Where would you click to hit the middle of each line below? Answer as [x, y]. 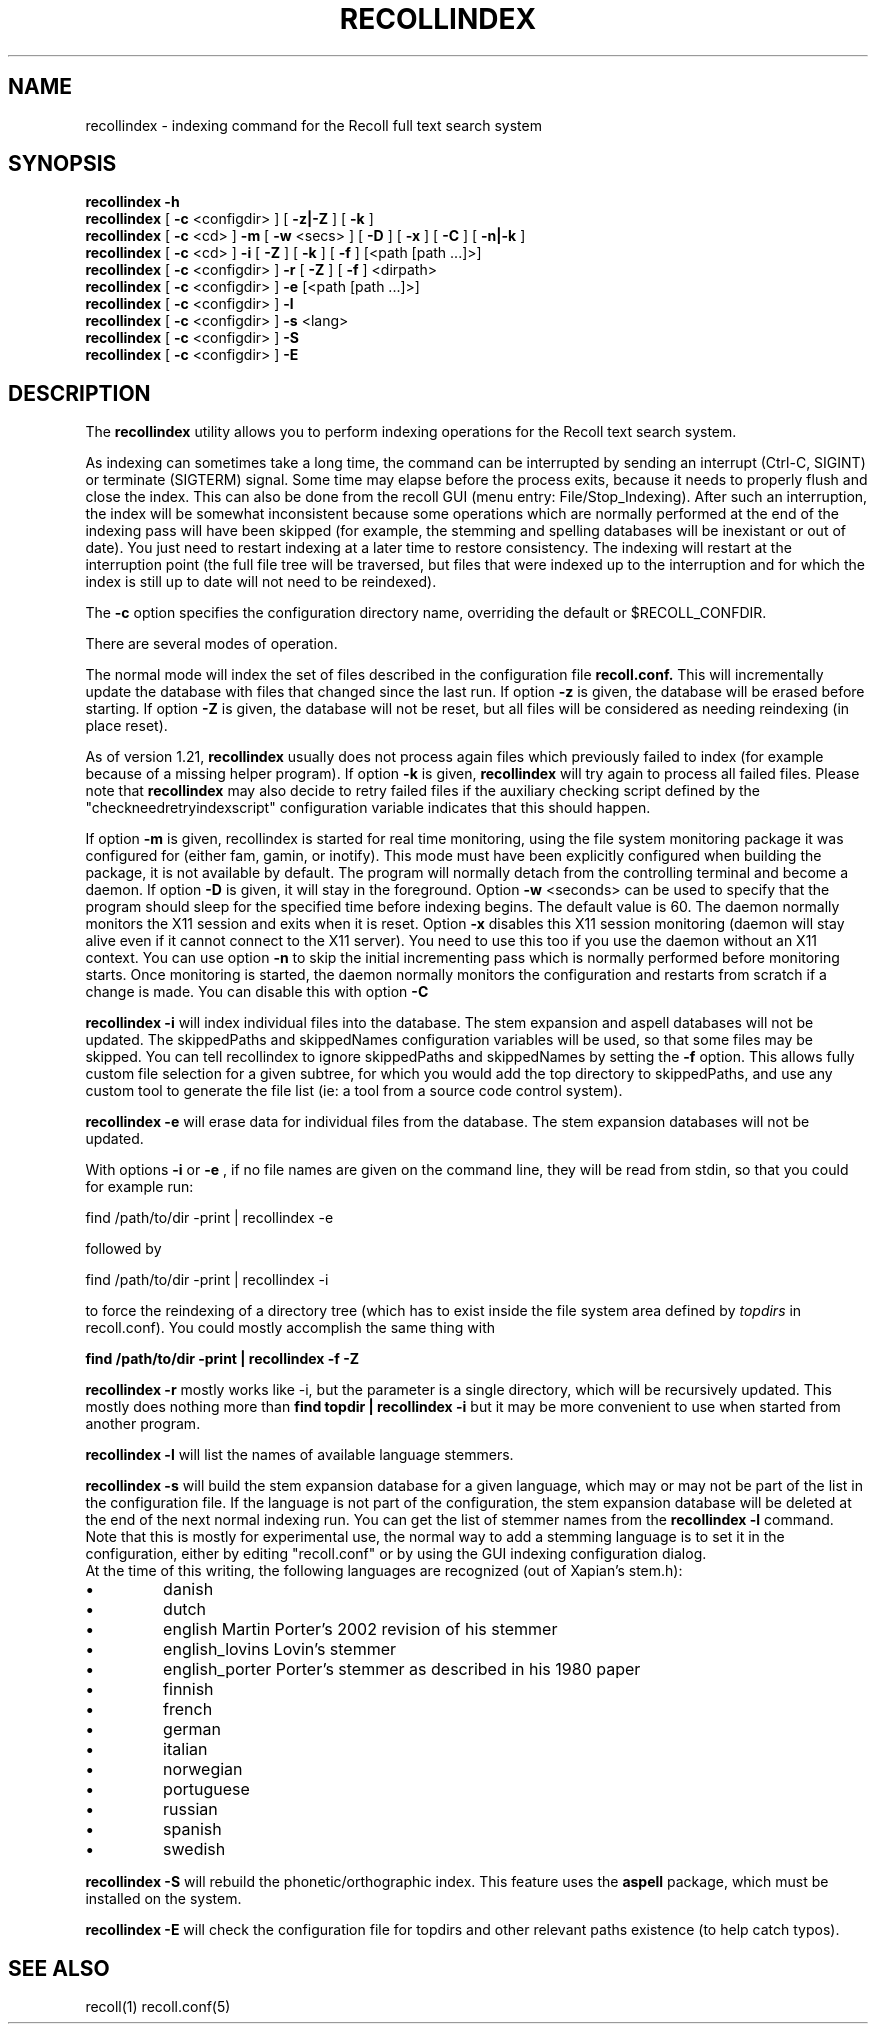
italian [185, 1749]
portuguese [206, 1789]
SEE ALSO [59, 1968]
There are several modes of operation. [211, 644]
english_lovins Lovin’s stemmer [280, 1649]
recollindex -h [132, 202]
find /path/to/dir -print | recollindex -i [207, 1280]
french [188, 1709]
